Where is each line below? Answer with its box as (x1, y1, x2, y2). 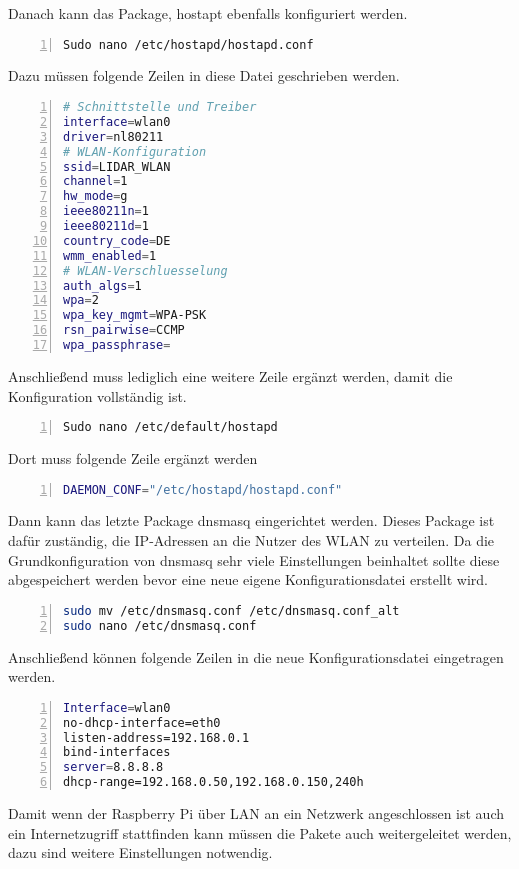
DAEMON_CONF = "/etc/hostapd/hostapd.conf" (63, 482, 343, 497)
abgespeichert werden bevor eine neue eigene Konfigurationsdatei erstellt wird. (8, 569, 488, 590)
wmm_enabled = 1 (63, 248, 157, 263)
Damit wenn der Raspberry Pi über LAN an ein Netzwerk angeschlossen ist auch (8, 803, 504, 824)
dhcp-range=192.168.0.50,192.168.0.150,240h (63, 775, 364, 790)
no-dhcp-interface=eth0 (63, 715, 221, 730)
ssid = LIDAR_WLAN (63, 159, 171, 174)
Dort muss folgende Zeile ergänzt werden (8, 448, 258, 468)
